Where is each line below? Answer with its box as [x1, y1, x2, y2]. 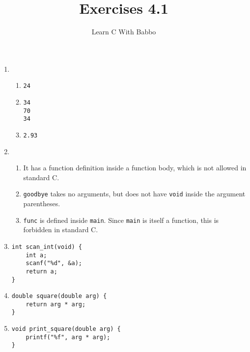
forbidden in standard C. [23, 224, 98, 235]
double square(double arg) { [11, 293, 107, 300]
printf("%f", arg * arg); [26, 333, 111, 341]
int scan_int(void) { [11, 243, 82, 250]
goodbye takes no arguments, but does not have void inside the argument [23, 189, 246, 199]
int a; [26, 251, 47, 259]
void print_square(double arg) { [11, 325, 121, 333]
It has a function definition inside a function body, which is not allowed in [23, 162, 247, 173]
